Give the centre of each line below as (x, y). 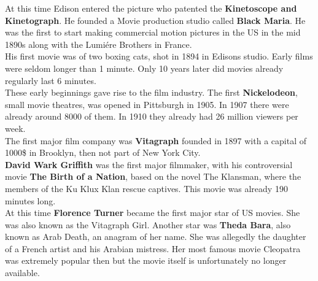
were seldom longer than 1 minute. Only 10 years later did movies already (144, 68)
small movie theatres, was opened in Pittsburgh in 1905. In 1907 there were (147, 104)
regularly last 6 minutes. (51, 80)
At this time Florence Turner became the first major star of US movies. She (153, 213)
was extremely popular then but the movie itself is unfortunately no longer (146, 260)
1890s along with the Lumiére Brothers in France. (99, 44)
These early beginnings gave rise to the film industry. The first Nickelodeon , (151, 92)
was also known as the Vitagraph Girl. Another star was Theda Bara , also (148, 224)
